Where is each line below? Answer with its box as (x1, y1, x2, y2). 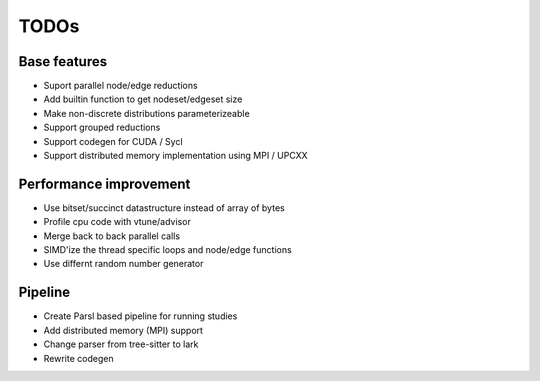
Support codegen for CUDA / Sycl (43, 135, 184, 147)
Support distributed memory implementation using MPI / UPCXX (43, 150, 309, 162)
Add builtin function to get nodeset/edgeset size (43, 93, 243, 105)
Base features (18, 53, 108, 70)
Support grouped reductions (43, 121, 161, 134)
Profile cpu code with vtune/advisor (43, 216, 192, 228)
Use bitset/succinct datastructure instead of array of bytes (43, 201, 285, 214)
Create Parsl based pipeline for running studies (43, 310, 238, 322)
